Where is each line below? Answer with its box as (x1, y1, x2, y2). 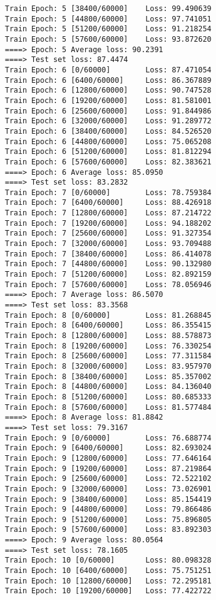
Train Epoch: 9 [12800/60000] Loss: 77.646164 (5, 453, 212, 463)
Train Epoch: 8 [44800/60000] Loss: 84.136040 (5, 382, 212, 391)
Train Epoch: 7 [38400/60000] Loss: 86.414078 (5, 249, 212, 258)
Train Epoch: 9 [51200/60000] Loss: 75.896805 (5, 515, 212, 524)
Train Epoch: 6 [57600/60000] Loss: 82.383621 (5, 157, 212, 166)
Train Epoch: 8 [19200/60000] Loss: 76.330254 (5, 341, 212, 350)
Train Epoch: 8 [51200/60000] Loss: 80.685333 (5, 392, 212, 401)
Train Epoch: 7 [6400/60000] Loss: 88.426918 (5, 198, 212, 207)
